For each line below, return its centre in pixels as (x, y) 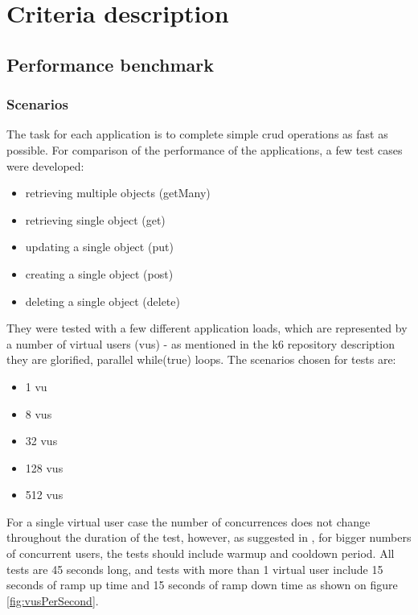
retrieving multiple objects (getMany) (118, 193)
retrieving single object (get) (95, 219)
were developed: (45, 165)
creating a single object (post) (99, 273)
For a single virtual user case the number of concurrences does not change (189, 521)
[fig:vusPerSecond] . (53, 600)
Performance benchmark (110, 64)
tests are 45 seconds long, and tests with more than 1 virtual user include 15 (195, 569)
